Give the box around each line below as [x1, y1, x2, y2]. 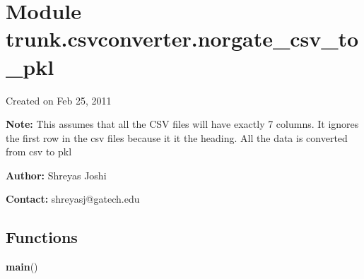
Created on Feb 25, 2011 [6, 93, 112, 107]
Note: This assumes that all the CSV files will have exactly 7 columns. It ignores [6, 117, 359, 131]
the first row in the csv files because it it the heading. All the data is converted [6, 130, 348, 145]
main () [6, 259, 38, 274]
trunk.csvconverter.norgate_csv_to [6, 24, 359, 53]
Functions [6, 226, 78, 248]
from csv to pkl [6, 144, 72, 159]
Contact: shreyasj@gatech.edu [6, 191, 140, 206]
